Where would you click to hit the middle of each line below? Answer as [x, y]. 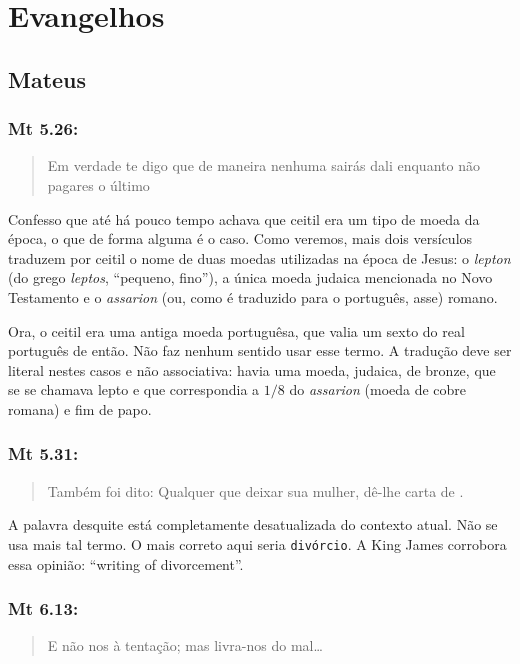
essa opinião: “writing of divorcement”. [126, 563]
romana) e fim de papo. [80, 408]
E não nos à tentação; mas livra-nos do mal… [185, 645]
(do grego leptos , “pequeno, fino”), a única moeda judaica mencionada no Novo [250, 277]
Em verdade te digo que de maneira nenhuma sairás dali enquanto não [263, 165]
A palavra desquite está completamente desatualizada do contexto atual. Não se [253, 524]
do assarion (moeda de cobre [378, 389]
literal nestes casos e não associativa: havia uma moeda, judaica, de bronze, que [252, 369]
